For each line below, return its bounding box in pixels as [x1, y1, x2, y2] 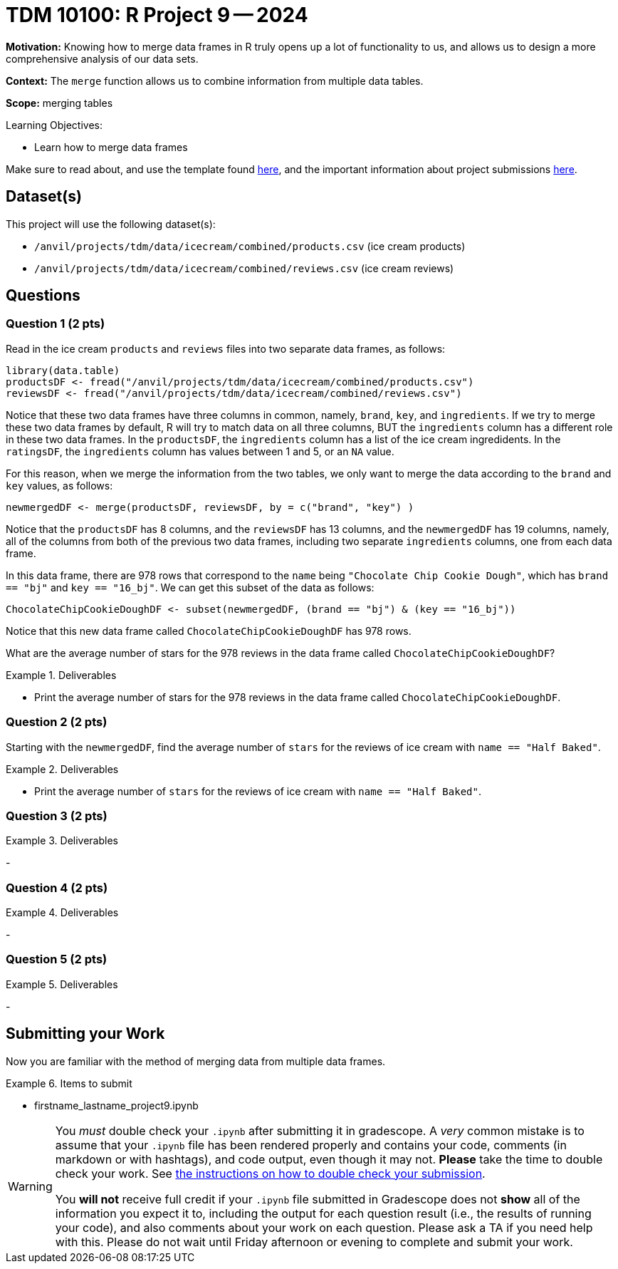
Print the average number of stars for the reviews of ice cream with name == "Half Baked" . [34, 784, 481, 797]
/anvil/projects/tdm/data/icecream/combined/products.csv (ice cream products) [34, 239, 466, 252]
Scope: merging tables [6, 96, 113, 109]
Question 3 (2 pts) [6, 808, 108, 823]
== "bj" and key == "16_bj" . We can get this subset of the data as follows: [6, 581, 375, 594]
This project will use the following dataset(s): [6, 217, 216, 230]
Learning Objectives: [6, 118, 103, 131]
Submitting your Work [6, 1025, 165, 1043]
